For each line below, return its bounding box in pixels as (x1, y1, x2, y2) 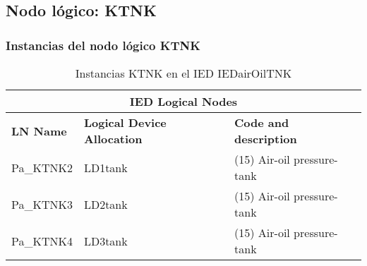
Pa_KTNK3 (11, 195, 73, 212)
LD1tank (83, 159, 128, 176)
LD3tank (83, 232, 128, 249)
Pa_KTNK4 (11, 232, 73, 249)
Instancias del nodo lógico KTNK (6, 36, 200, 54)
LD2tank (83, 195, 128, 212)
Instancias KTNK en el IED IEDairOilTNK (75, 65, 292, 81)
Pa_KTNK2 (11, 159, 73, 176)
